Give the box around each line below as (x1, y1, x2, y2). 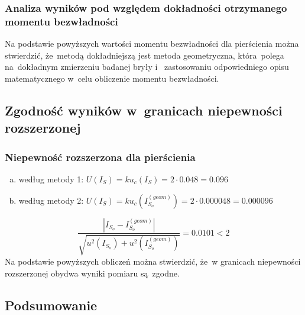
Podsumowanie (5, 295, 98, 314)
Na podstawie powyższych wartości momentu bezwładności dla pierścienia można (5, 37, 299, 50)
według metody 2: (18, 194, 84, 206)
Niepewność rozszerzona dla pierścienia (5, 149, 196, 164)
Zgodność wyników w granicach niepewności (5, 101, 283, 119)
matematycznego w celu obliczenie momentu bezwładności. (5, 72, 219, 84)
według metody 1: (18, 172, 84, 185)
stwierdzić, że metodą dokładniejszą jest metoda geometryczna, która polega (5, 49, 284, 61)
